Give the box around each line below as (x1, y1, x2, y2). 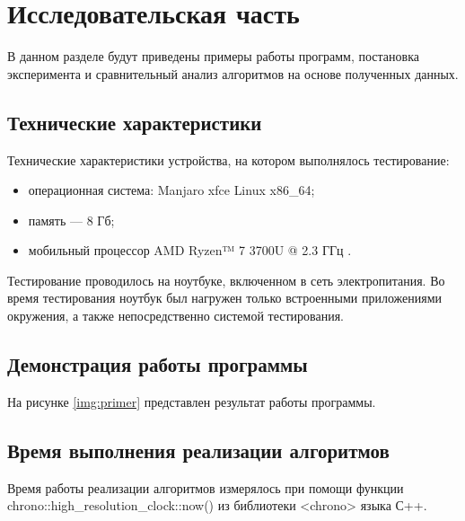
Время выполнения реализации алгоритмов (7, 436, 390, 464)
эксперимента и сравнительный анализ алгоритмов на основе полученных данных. (7, 64, 459, 83)
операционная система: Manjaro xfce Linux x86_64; (28, 181, 315, 199)
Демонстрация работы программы (7, 350, 308, 378)
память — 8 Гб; (28, 210, 115, 229)
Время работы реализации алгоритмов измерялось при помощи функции (7, 478, 404, 497)
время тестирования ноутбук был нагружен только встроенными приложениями (7, 288, 443, 307)
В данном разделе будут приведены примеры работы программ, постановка (7, 47, 419, 66)
